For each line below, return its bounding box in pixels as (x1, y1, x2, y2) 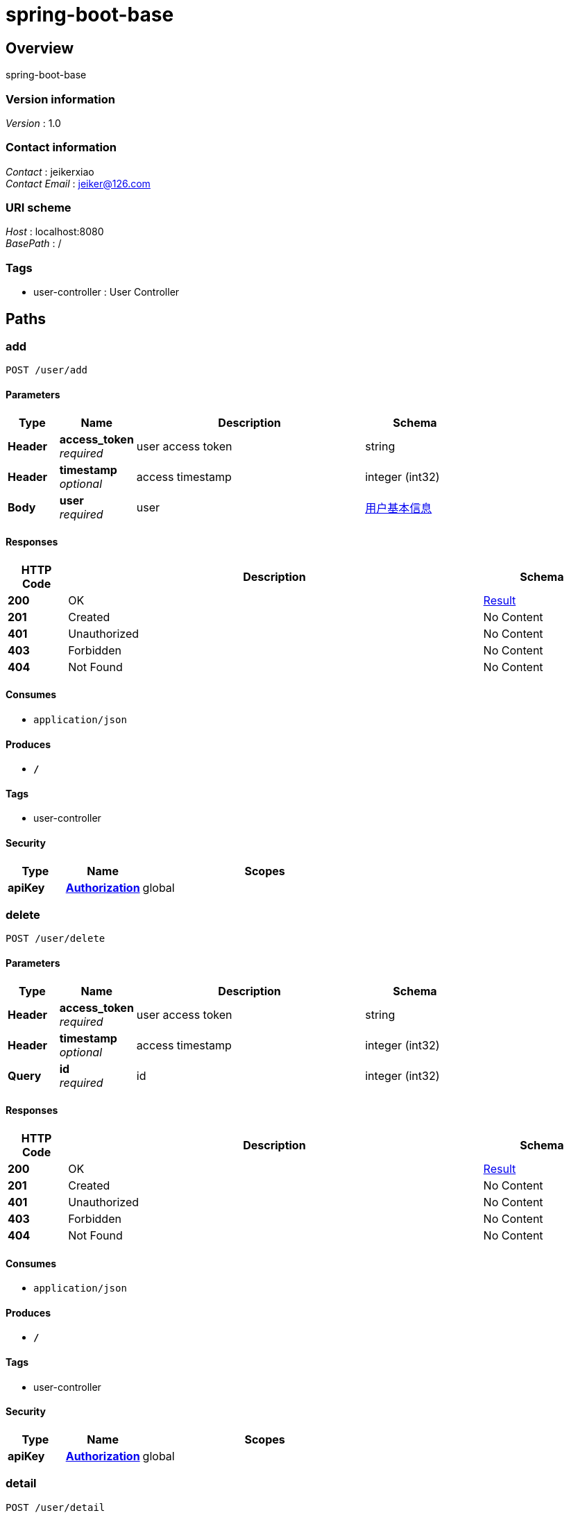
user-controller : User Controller (33, 286, 180, 298)
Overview (6, 39, 74, 57)
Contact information (6, 140, 117, 155)
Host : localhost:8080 (6, 226, 104, 238)
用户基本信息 (365, 500, 432, 515)
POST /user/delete (6, 933, 105, 945)
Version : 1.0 (6, 117, 61, 129)
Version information (6, 92, 115, 106)
